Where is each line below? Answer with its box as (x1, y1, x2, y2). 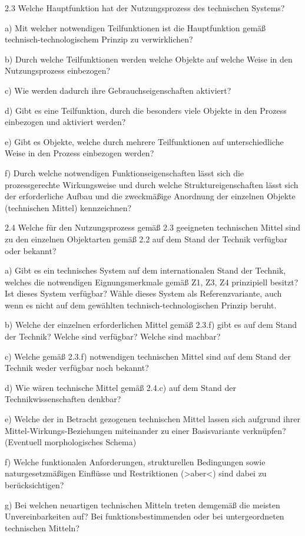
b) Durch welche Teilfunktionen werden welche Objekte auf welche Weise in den (5, 52, 293, 65)
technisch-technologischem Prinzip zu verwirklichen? (5, 33, 193, 45)
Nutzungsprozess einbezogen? (5, 64, 111, 77)
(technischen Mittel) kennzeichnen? (5, 201, 132, 213)
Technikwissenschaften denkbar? (5, 393, 121, 405)
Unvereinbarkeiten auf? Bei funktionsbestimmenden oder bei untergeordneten (5, 510, 284, 522)
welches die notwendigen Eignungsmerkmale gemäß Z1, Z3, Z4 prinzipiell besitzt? (5, 275, 299, 288)
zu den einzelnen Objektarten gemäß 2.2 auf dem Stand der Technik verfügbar (5, 232, 288, 245)
